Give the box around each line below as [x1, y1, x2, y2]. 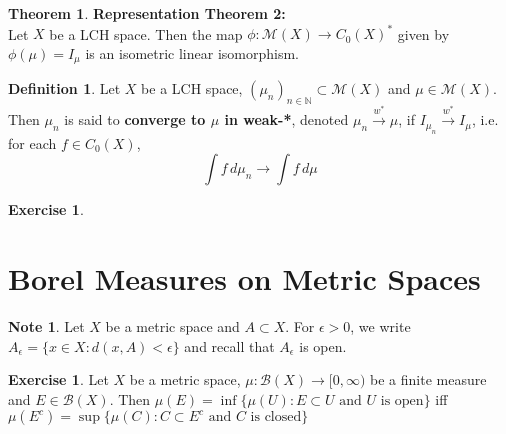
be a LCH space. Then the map [49, 23, 243, 44]
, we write [350, 316, 411, 336]
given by [397, 23, 450, 44]
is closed [250, 410, 302, 425]
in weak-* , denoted [224, 109, 349, 130]
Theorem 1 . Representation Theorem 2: [8, 3, 286, 23]
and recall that [184, 335, 275, 356]
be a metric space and [105, 316, 240, 336]
